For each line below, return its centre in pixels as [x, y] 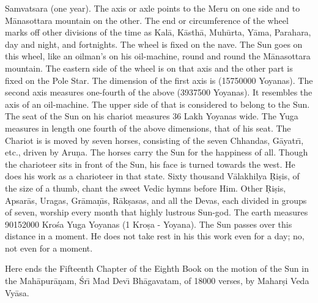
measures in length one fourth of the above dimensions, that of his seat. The [148, 128]
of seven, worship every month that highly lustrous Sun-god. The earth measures [157, 212]
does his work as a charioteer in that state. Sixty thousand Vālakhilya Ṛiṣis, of [152, 176]
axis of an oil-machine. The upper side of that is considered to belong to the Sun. [157, 104]
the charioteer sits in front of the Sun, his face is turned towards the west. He [150, 164]
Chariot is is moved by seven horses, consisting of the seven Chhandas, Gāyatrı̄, [154, 140]
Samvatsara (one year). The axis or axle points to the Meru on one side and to [153, 8]
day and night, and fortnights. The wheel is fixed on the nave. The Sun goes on [154, 44]
